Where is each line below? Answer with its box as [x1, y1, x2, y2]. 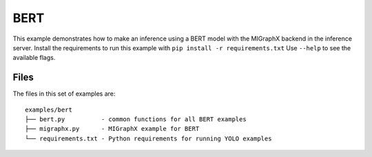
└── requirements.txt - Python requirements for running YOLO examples [25, 134, 272, 143]
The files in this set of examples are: [12, 90, 116, 98]
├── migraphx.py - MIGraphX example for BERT [25, 125, 200, 133]
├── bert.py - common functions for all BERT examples [25, 116, 247, 123]
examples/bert [25, 105, 72, 114]
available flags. [12, 54, 56, 62]
